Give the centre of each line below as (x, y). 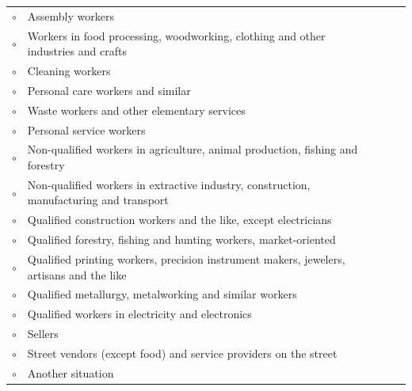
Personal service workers (86, 129)
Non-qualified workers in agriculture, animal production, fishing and (193, 149)
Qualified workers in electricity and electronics (139, 314)
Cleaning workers (69, 71)
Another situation (71, 372)
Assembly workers (71, 15)
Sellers (43, 334)
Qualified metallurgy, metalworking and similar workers (162, 294)
